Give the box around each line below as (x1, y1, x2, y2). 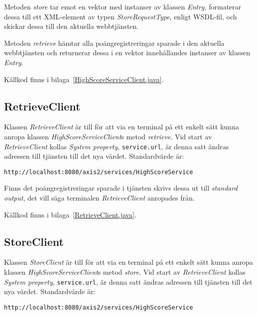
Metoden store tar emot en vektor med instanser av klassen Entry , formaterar (4, 1, 242, 11)
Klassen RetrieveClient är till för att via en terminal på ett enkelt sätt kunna (4, 121, 239, 132)
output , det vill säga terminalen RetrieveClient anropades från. (4, 193, 195, 203)
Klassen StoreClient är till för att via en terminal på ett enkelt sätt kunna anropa (4, 257, 253, 267)
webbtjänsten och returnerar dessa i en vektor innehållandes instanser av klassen (4, 47, 250, 58)
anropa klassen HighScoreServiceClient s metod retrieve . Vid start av (4, 131, 212, 141)
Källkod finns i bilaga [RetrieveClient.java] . (4, 209, 136, 219)
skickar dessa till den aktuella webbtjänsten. (4, 21, 139, 31)
